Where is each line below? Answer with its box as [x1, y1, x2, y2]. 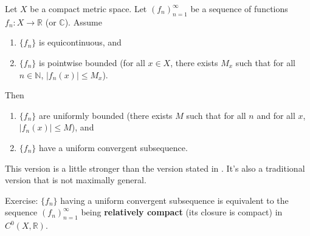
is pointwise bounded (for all [39, 56, 145, 69]
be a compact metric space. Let [30, 2, 147, 15]
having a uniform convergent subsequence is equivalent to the [60, 194, 289, 206]
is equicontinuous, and [39, 36, 122, 49]
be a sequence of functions [190, 2, 288, 15]
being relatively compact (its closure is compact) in [81, 206, 283, 218]
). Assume [64, 15, 102, 28]
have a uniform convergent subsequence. [39, 141, 188, 153]
